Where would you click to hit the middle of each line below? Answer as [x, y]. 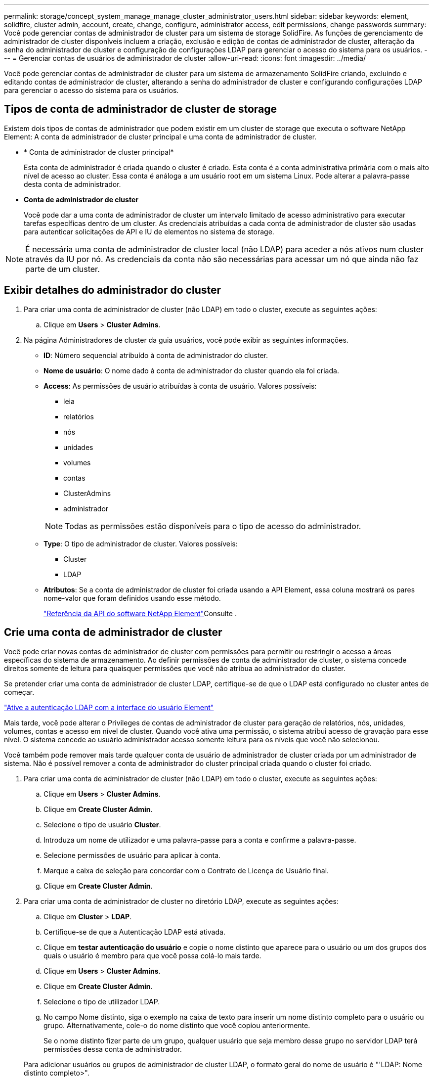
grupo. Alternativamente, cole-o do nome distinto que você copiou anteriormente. [177, 1025]
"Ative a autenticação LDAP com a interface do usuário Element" [109, 707]
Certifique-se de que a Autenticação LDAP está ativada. [134, 932]
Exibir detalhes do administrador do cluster [113, 290]
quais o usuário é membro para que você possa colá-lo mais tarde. [152, 955]
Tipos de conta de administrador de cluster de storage [141, 109]
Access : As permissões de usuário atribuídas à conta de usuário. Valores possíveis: [180, 386]
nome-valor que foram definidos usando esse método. [132, 598]
